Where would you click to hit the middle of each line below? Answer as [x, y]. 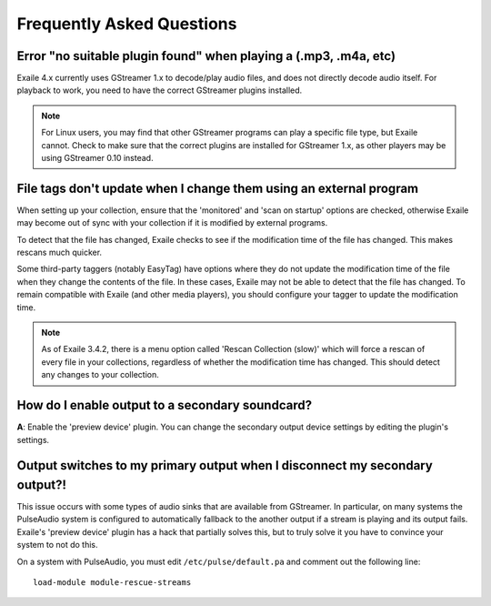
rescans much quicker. [60, 252]
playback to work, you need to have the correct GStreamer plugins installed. [160, 90]
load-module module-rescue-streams [112, 582]
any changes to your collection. [100, 375]
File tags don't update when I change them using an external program [218, 188]
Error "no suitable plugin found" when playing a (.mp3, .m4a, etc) [206, 56]
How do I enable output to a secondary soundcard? [165, 405]
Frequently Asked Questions [127, 24]
